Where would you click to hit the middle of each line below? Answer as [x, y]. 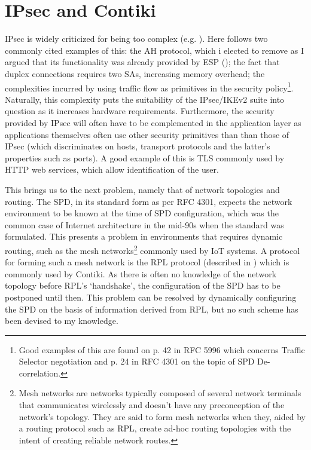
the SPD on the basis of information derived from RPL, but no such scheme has [152, 309]
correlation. [40, 373]
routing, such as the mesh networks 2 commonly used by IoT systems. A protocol [153, 249]
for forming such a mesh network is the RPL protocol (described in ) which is [147, 262]
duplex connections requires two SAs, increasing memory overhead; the [135, 73]
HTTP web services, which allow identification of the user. [112, 169]
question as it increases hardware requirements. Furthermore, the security [140, 111]
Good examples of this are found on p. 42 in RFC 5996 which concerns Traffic [162, 349]
